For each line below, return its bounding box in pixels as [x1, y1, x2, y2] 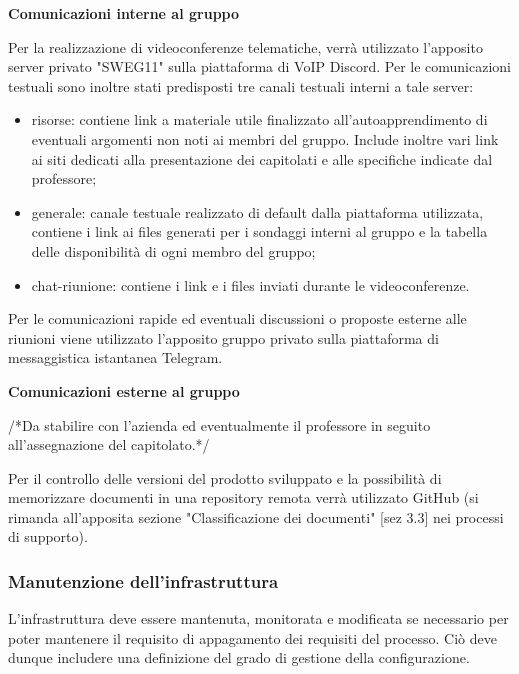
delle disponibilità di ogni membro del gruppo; [31, 240, 316, 261]
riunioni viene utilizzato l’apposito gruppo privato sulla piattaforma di [8, 327, 439, 348]
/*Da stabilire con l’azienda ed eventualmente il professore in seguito [8, 414, 431, 435]
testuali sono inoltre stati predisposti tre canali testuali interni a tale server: [8, 75, 474, 96]
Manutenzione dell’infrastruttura [8, 568, 279, 593]
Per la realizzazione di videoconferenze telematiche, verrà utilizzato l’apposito [8, 36, 483, 57]
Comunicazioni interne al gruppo [8, 3, 240, 23]
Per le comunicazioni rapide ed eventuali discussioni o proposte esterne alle [8, 308, 467, 329]
